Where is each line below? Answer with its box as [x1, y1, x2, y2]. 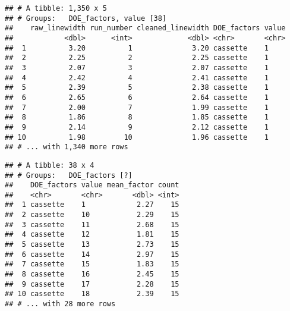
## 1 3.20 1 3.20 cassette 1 [5, 43, 269, 52]
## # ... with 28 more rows [5, 300, 116, 309]
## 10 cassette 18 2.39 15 [5, 290, 179, 299]
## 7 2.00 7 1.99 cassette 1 [5, 103, 269, 112]
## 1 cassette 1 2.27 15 [5, 200, 179, 209]
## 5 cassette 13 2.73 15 [5, 240, 179, 249]
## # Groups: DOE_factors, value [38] [5, 14, 167, 23]
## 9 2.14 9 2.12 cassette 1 [5, 122, 269, 131]
